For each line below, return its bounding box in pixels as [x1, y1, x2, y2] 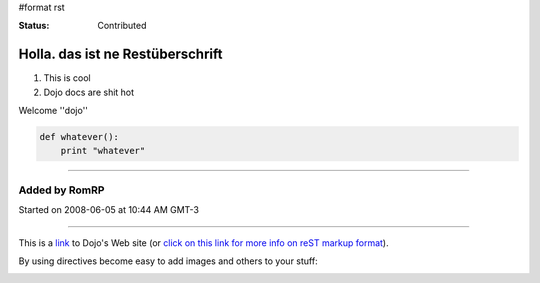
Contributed [97, 20, 147, 32]
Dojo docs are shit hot [43, 86, 135, 98]
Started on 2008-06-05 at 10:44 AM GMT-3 [18, 204, 200, 216]
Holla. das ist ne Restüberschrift [18, 46, 223, 63]
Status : [18, 20, 50, 32]
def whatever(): [39, 131, 120, 143]
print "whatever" [60, 145, 146, 157]
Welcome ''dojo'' [18, 105, 89, 117]
